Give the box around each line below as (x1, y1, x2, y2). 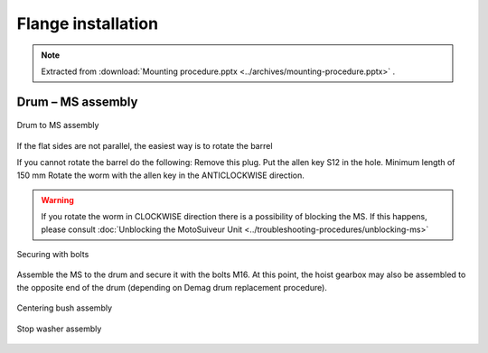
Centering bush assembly (16, 302, 113, 313)
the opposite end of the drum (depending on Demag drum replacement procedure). (16, 282, 327, 293)
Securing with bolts (16, 249, 89, 260)
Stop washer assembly (16, 323, 102, 334)
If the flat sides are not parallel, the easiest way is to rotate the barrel (16, 140, 273, 151)
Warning (41, 194, 74, 205)
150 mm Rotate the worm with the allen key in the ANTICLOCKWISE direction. (16, 170, 305, 181)
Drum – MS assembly (16, 94, 138, 109)
